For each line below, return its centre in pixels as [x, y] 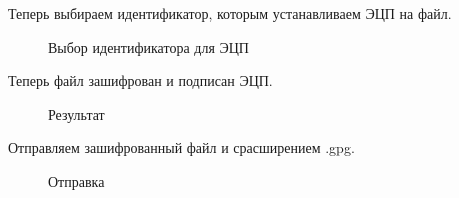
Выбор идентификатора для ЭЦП [148, 46]
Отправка [76, 180]
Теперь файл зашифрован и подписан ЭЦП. [140, 80]
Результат [76, 113]
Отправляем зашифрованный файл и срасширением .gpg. [181, 147]
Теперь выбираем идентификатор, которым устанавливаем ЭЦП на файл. [230, 13]
